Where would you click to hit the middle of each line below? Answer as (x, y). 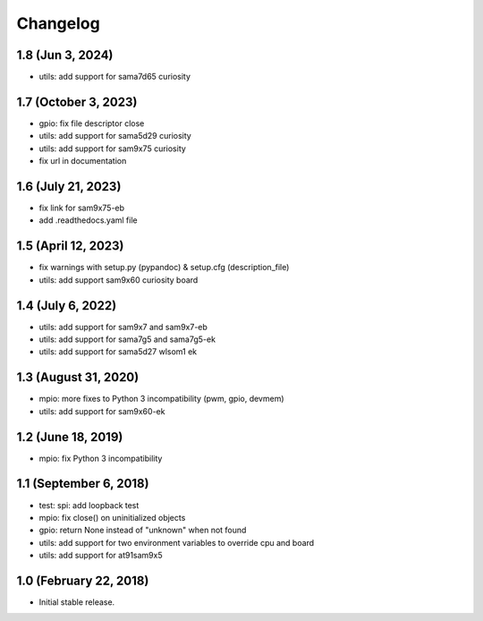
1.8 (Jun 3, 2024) (65, 55)
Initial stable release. (77, 602)
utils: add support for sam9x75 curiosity (113, 149)
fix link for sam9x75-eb (82, 208)
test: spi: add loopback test (89, 505)
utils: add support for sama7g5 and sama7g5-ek (127, 339)
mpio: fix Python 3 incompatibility (101, 458)
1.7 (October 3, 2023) (77, 102)
